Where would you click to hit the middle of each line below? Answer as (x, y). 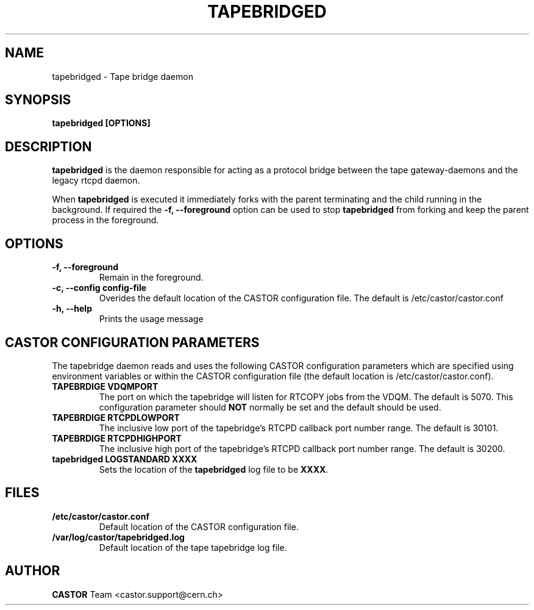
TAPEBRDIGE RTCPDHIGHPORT (117, 438)
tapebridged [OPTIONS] (101, 123)
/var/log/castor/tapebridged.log (118, 537)
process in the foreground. (105, 220)
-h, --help (72, 309)
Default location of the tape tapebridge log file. (193, 547)
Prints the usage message (151, 319)
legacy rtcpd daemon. (96, 181)
